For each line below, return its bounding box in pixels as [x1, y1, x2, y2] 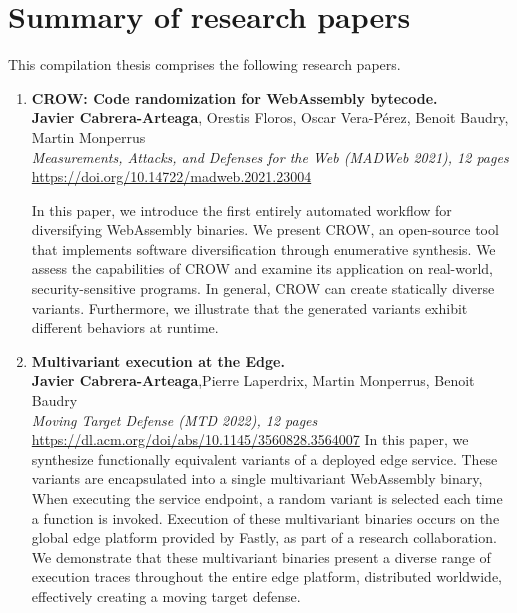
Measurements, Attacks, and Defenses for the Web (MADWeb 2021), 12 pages [31, 146, 509, 167]
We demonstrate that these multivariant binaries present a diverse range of [31, 546, 491, 567]
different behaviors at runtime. [31, 317, 219, 338]
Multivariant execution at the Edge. [31, 350, 285, 371]
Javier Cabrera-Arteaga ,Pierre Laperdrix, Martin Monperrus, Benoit [31, 370, 475, 391]
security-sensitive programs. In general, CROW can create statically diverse [31, 278, 495, 299]
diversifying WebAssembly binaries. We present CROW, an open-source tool [31, 219, 499, 240]
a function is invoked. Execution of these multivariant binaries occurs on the [31, 507, 500, 528]
